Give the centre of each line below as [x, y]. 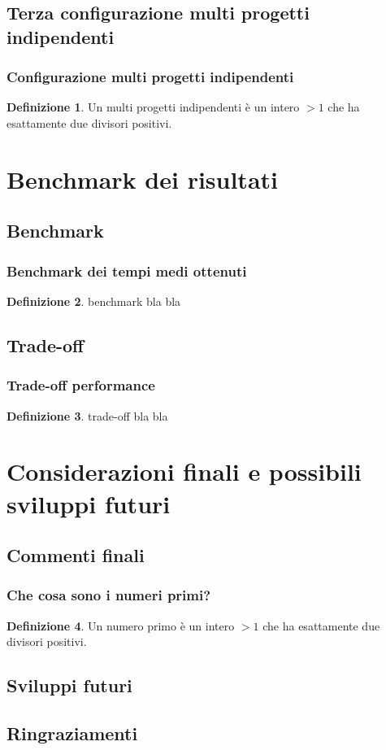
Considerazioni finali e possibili [184, 471]
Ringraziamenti [72, 733]
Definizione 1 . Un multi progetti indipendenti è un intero [153, 107]
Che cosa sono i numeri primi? [109, 595]
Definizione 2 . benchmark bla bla [94, 301]
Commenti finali [76, 555]
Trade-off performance [81, 385]
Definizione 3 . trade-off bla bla [87, 415]
